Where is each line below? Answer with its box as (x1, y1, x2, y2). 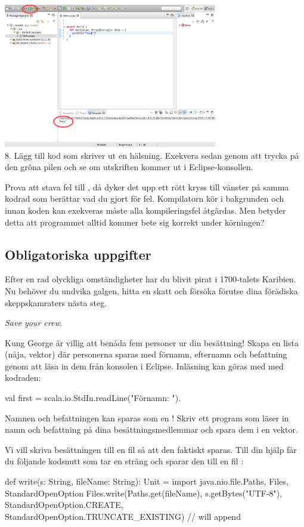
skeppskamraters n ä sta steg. (5, 296, 107, 309)
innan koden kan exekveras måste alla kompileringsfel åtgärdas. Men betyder (5, 204, 286, 216)
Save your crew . (5, 316, 63, 329)
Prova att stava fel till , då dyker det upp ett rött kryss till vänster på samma (5, 180, 289, 193)
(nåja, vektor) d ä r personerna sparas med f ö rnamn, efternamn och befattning (5, 348, 287, 360)
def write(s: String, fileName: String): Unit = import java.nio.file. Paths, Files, (5, 475, 289, 488)
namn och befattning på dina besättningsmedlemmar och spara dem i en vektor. (5, 423, 298, 436)
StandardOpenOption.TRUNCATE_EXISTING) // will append (5, 510, 241, 522)
